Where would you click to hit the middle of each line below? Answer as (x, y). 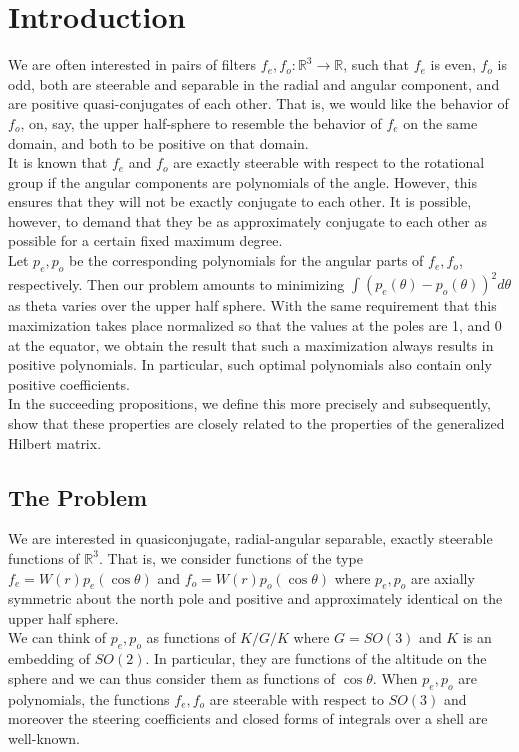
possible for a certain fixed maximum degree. (145, 240)
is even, (453, 64)
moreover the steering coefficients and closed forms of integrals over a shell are (248, 718)
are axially (443, 577)
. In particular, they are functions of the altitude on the (316, 658)
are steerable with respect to (296, 698)
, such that (376, 64)
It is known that (58, 162)
